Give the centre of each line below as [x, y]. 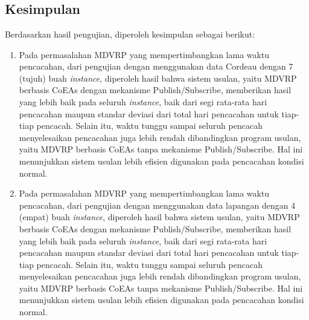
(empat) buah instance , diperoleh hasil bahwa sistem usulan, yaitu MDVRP [159, 217]
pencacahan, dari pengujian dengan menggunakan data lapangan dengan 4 [157, 205]
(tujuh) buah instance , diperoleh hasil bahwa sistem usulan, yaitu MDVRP [158, 78]
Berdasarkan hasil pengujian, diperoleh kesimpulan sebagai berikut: [130, 34]
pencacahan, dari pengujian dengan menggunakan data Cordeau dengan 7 [156, 66]
